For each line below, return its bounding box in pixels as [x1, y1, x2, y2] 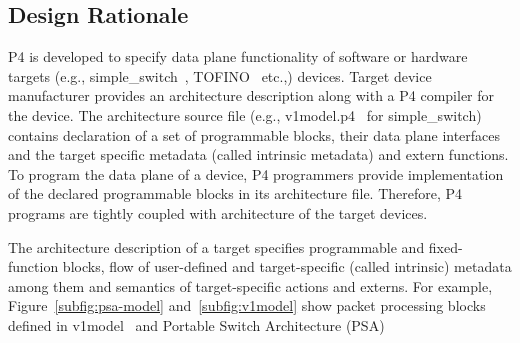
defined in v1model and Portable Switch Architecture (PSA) [8, 314, 385, 335]
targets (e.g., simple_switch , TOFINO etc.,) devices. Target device [8, 65, 432, 86]
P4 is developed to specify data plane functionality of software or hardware [8, 46, 468, 67]
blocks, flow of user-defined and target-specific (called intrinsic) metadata [62, 256, 512, 277]
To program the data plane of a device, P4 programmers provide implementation [8, 163, 504, 184]
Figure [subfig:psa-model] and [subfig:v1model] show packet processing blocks [8, 295, 486, 316]
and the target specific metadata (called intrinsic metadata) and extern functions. [8, 144, 509, 165]
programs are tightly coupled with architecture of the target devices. [8, 202, 428, 223]
